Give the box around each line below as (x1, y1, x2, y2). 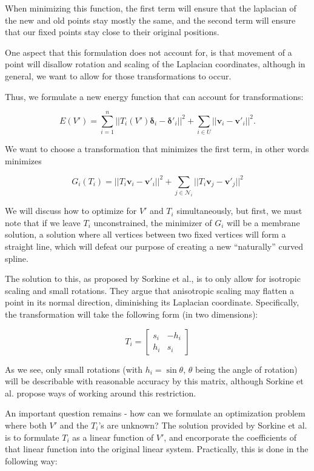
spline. (5, 252, 28, 264)
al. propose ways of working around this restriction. (5, 386, 196, 399)
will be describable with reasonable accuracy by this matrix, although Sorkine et (5, 375, 304, 387)
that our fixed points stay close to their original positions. (5, 25, 219, 38)
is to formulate (5, 430, 59, 443)
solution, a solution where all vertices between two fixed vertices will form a (5, 228, 286, 241)
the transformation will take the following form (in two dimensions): (5, 308, 258, 320)
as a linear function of (72, 430, 154, 443)
